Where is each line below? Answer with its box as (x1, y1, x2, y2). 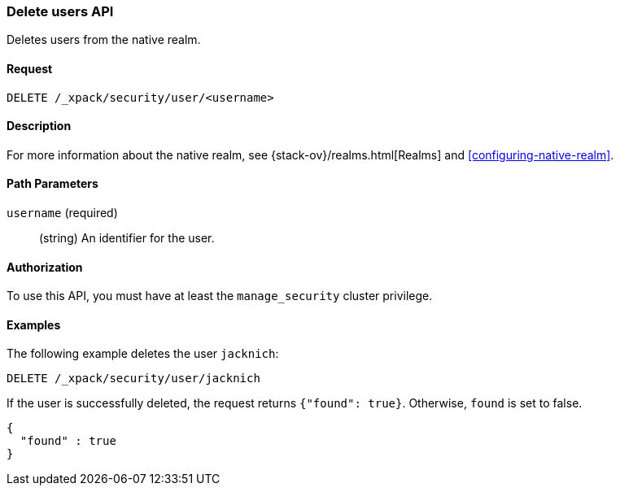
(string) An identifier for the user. (39, 231, 215, 246)
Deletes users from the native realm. (7, 33, 201, 47)
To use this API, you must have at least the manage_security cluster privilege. (7, 289, 433, 303)
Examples (7, 317, 61, 332)
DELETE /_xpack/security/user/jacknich (7, 372, 260, 385)
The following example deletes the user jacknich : (7, 346, 279, 361)
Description (7, 119, 72, 133)
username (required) (7, 206, 118, 220)
